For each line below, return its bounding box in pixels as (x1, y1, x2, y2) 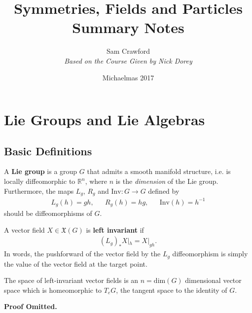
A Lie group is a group (4, 166, 77, 176)
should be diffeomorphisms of (4, 208, 92, 218)
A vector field (4, 224, 45, 235)
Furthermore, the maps (4, 185, 74, 196)
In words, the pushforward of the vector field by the (4, 248, 161, 259)
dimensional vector (185, 275, 242, 285)
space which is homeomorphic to (4, 284, 102, 295)
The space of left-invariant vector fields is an (4, 275, 139, 285)
